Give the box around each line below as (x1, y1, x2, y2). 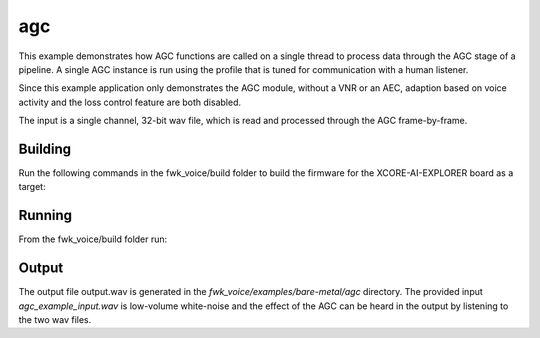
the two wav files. (18, 314, 92, 325)
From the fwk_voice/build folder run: (18, 233, 168, 245)
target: (18, 181, 46, 193)
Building (18, 140, 72, 157)
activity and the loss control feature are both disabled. (18, 96, 242, 108)
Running (18, 207, 73, 224)
